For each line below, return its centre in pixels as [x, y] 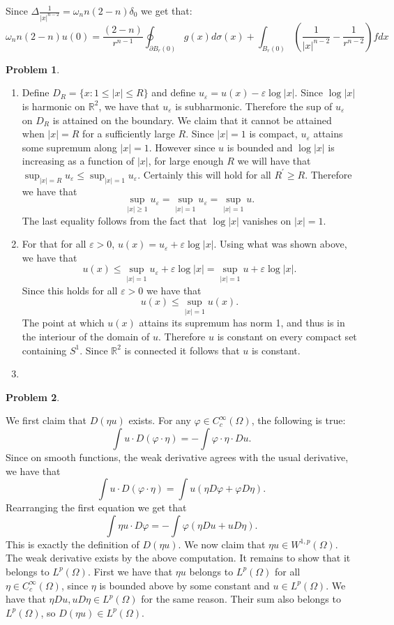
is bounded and [260, 147]
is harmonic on [54, 106]
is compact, [273, 134]
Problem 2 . [33, 397]
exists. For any [160, 420]
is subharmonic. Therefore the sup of [254, 106]
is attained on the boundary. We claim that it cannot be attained [192, 120]
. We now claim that [222, 544]
